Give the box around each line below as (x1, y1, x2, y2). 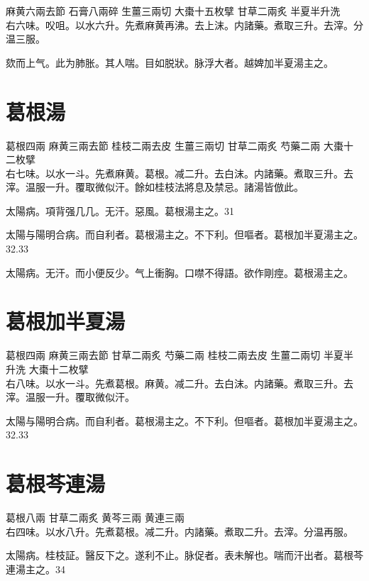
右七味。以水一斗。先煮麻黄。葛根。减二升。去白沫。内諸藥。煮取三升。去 (6, 165, 353, 180)
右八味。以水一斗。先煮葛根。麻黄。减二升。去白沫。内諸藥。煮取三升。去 (6, 375, 353, 390)
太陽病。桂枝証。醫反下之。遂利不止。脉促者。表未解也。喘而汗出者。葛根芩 (6, 548, 363, 563)
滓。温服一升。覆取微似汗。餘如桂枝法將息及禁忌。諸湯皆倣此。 (6, 179, 304, 194)
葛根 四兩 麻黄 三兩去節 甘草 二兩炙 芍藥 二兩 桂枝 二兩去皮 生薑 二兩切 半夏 (6, 348, 344, 363)
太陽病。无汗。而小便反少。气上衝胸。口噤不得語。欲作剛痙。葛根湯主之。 (6, 265, 353, 280)
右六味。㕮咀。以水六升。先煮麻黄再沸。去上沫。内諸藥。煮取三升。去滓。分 (6, 17, 363, 32)
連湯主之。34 (6, 561, 65, 576)
